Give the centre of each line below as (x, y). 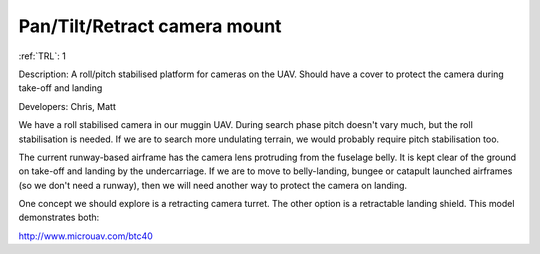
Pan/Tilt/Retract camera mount (150, 26)
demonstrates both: (59, 217)
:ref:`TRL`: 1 (42, 56)
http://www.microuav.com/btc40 (86, 236)
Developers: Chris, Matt (67, 106)
